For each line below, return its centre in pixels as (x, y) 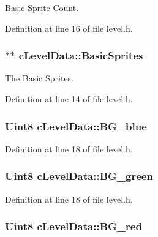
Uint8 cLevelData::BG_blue (76, 126)
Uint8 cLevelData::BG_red (73, 226)
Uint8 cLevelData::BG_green (79, 176)
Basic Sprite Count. (42, 7)
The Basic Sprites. (39, 78)
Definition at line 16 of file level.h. (69, 28)
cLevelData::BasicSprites (81, 55)
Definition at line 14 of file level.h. (69, 99)
